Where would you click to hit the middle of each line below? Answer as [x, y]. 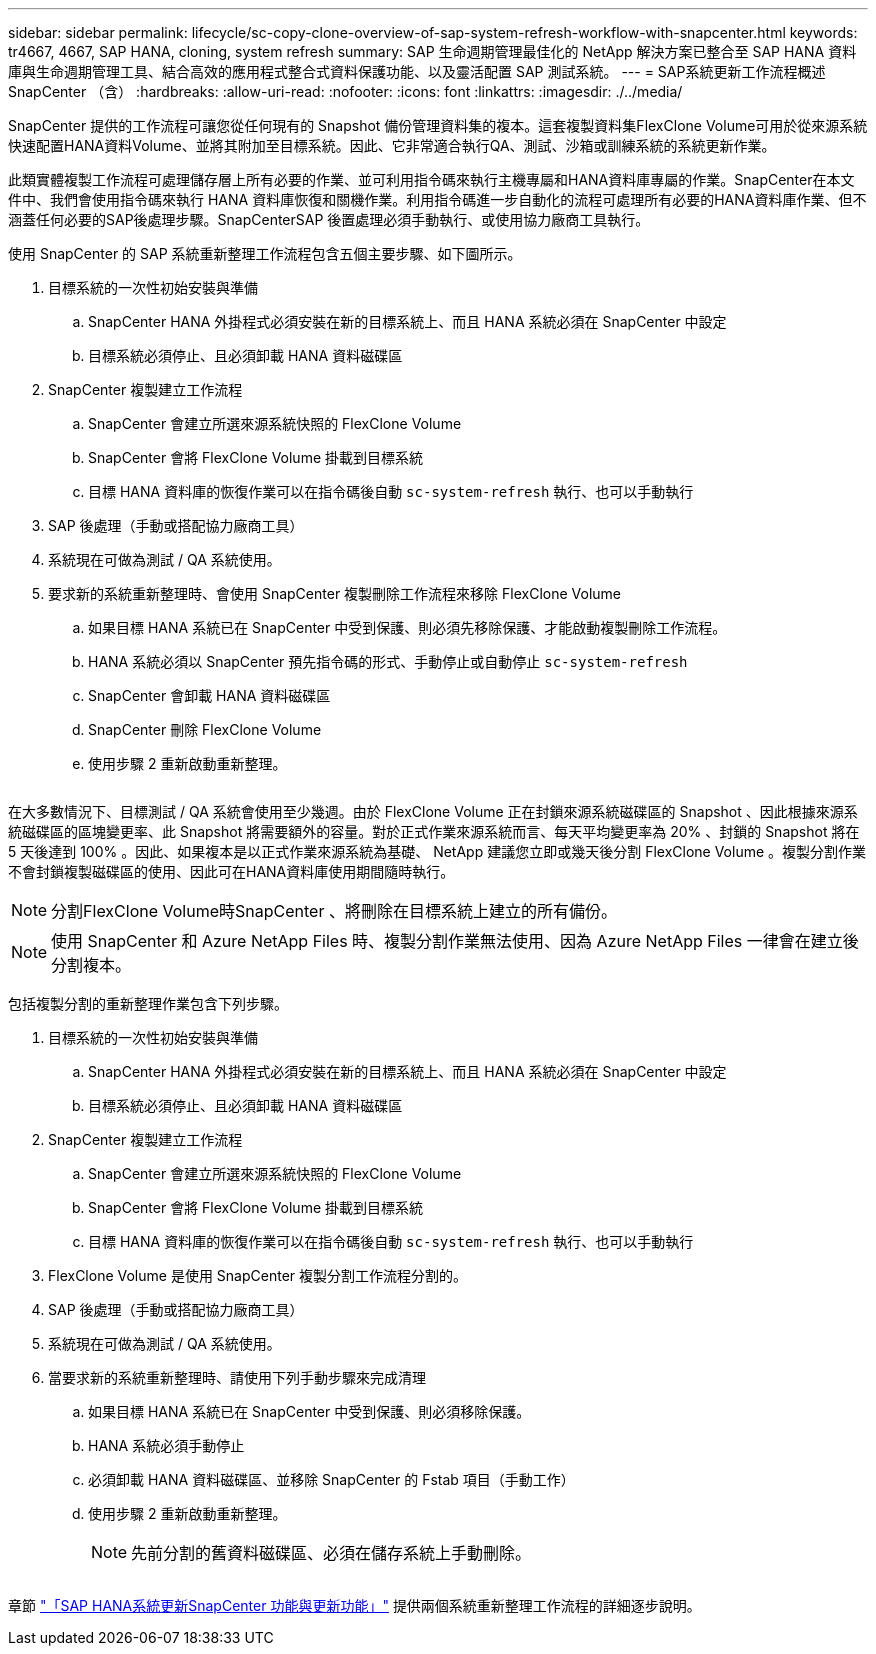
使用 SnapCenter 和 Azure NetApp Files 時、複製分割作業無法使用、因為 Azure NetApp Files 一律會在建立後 [455, 941]
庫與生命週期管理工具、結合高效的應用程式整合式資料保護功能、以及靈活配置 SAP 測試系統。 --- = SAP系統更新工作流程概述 [417, 71]
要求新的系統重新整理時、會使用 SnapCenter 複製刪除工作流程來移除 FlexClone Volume [335, 593]
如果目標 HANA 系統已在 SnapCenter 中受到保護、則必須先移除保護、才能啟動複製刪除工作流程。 [407, 627]
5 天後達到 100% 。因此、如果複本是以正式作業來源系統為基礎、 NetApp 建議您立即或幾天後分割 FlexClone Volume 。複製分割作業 [437, 851]
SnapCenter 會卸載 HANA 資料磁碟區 [209, 695]
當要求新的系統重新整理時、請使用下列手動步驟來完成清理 [237, 1377]
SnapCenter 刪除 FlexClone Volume [205, 729]
